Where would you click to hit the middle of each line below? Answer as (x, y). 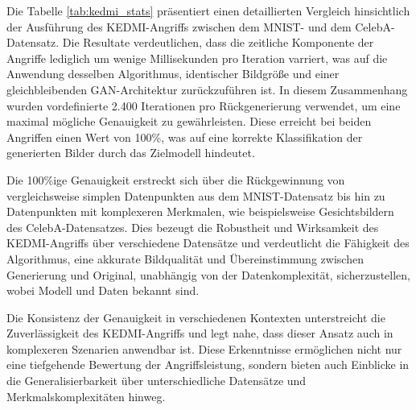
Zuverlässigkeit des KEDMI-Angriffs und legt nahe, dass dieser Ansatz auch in (200, 333)
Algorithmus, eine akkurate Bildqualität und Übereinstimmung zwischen (185, 258)
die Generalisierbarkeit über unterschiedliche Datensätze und (157, 381)
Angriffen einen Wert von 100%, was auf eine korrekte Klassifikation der (185, 137)
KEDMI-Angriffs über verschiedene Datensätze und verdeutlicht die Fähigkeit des (208, 243)
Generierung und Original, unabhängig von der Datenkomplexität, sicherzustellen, (208, 274)
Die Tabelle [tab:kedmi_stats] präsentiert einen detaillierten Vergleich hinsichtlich (208, 10)
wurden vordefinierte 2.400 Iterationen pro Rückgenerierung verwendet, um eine (204, 105)
